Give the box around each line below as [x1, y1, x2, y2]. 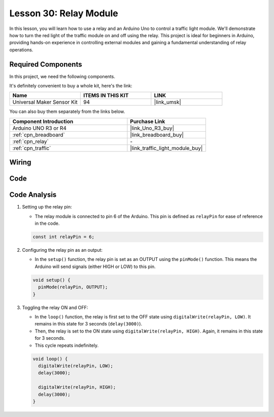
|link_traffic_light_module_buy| [130, 144, 203, 152]
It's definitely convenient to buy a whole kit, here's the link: [9, 83, 132, 89]
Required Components [9, 60, 82, 69]
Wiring [9, 158, 31, 167]
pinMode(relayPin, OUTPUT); [38, 284, 108, 290]
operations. [9, 46, 33, 53]
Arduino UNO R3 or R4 [12, 125, 67, 132]
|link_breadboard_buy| [130, 131, 184, 138]
